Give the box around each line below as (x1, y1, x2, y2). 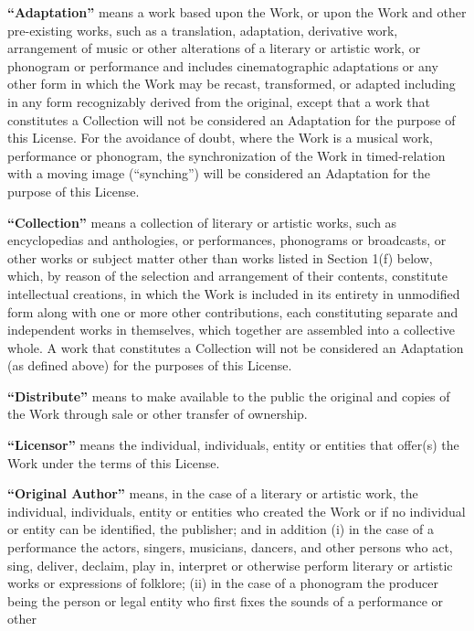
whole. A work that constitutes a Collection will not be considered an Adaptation (7, 337, 464, 357)
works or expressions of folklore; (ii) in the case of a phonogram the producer (7, 573, 438, 593)
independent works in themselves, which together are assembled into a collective (7, 320, 456, 339)
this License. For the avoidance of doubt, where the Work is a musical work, (7, 128, 433, 147)
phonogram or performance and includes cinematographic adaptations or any (7, 56, 438, 75)
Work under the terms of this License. (7, 453, 220, 472)
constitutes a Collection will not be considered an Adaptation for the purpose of (7, 110, 456, 129)
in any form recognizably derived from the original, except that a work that (7, 91, 431, 111)
